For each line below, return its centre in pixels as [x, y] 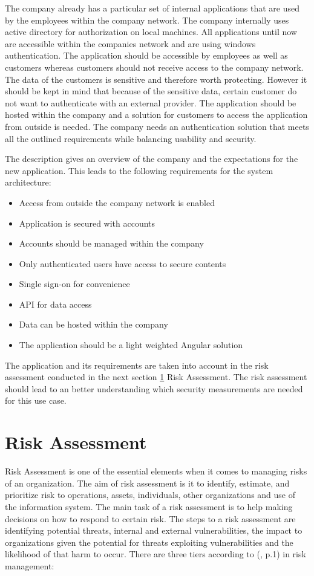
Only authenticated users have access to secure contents [123, 263]
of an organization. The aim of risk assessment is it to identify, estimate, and [147, 483]
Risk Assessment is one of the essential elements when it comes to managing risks [156, 471]
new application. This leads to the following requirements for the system [139, 170]
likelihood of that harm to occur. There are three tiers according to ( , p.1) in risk [155, 554]
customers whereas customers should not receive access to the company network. [154, 67]
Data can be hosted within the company [93, 324]
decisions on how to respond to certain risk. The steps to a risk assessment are [150, 518]
